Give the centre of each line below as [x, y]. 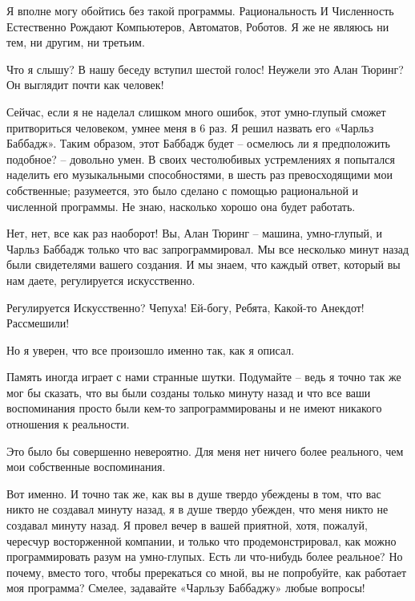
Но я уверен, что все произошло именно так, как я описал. [151, 349]
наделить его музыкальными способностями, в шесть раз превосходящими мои [199, 175]
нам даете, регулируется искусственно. [101, 280]
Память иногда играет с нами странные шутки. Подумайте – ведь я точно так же [204, 377]
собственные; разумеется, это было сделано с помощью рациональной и [183, 190]
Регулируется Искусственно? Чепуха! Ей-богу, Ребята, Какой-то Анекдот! [185, 307]
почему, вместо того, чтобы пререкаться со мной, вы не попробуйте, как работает [207, 572]
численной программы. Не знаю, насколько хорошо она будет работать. [181, 206]
